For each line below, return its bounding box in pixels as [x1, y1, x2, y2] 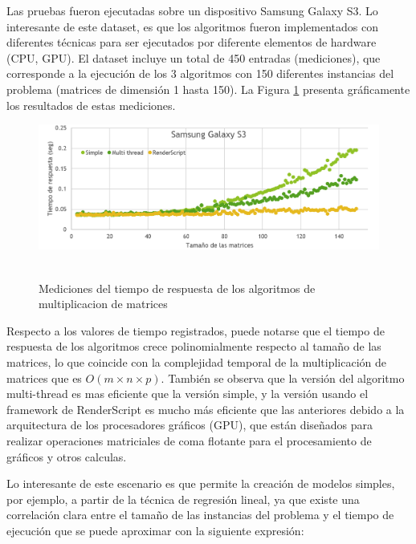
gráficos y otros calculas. [6, 448, 127, 465]
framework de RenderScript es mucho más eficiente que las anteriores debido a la [6, 400, 405, 417]
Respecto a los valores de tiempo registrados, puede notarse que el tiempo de [6, 322, 385, 339]
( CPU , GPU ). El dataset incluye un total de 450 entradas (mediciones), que [6, 49, 381, 66]
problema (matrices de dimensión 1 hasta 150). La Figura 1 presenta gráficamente [6, 80, 410, 97]
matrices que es [6, 369, 82, 386]
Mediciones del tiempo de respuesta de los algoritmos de [39, 279, 316, 296]
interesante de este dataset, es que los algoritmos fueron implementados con [6, 18, 378, 35]
